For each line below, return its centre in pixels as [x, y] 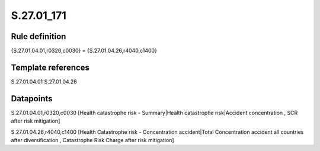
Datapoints [32, 99]
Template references [50, 67]
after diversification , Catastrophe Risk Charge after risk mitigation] [92, 140]
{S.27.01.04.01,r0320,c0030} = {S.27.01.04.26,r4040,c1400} [84, 51]
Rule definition [39, 36]
